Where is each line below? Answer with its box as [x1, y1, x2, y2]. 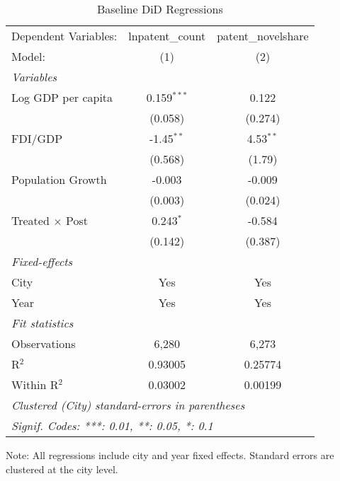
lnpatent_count [128, 28, 206, 44]
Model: [11, 48, 46, 64]
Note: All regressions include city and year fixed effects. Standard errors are [6, 448, 334, 462]
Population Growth [11, 171, 107, 187]
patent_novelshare [217, 28, 309, 44]
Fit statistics [11, 315, 74, 331]
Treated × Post [11, 212, 88, 228]
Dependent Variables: [11, 28, 118, 44]
